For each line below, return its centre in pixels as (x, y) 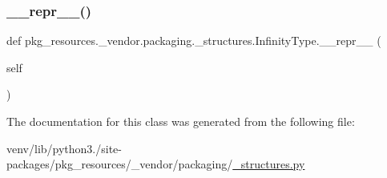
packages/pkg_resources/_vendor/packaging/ (120, 164)
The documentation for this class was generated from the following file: (181, 121)
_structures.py (269, 164)
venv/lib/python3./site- (64, 148)
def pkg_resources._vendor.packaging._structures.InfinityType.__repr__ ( (194, 40)
